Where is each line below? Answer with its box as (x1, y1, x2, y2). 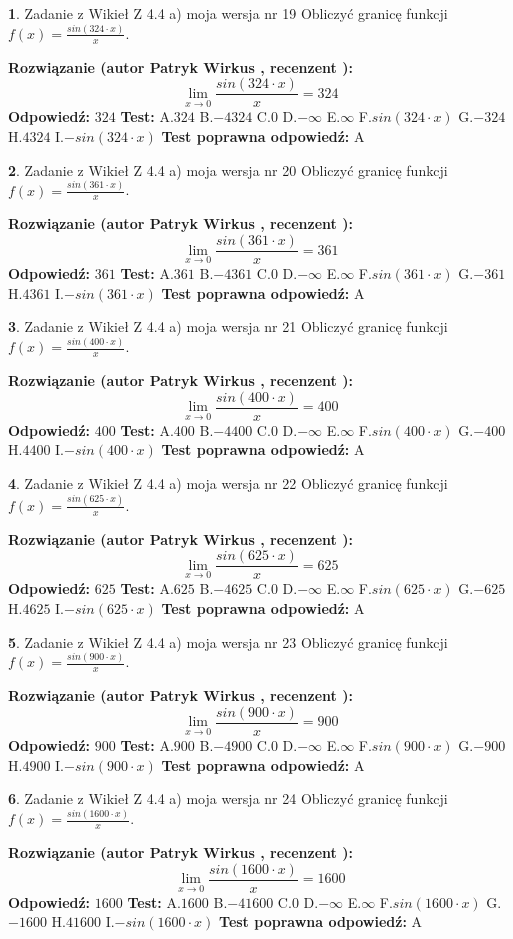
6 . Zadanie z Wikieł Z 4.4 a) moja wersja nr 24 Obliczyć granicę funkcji (8, 788, 448, 809)
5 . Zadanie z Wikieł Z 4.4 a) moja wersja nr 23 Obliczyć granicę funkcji (8, 631, 448, 652)
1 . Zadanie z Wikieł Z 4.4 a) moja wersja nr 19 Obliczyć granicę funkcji (8, 3, 448, 23)
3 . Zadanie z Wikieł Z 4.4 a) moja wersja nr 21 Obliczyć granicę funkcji (8, 316, 448, 337)
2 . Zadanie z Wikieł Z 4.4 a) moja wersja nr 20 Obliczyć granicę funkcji (8, 159, 448, 180)
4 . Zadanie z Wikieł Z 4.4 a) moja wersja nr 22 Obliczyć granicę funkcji (8, 472, 448, 493)
